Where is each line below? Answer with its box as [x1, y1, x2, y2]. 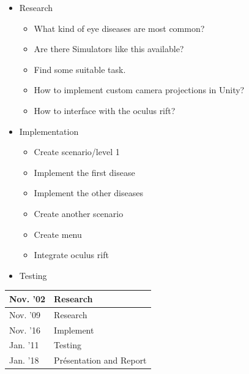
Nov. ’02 [9, 292, 46, 305]
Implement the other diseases [34, 186, 143, 199]
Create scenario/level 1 [34, 145, 120, 158]
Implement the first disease [34, 166, 135, 178]
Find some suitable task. [34, 63, 126, 75]
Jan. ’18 [9, 354, 39, 367]
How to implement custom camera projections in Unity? [34, 83, 245, 96]
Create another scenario [34, 207, 124, 219]
